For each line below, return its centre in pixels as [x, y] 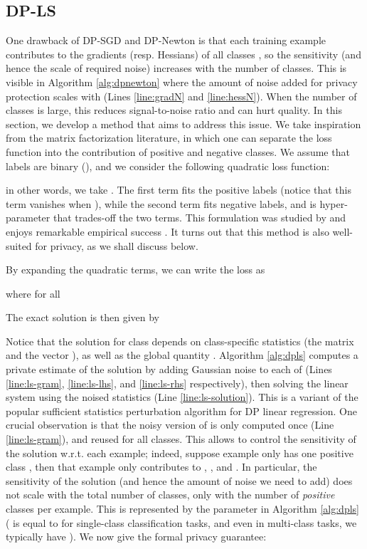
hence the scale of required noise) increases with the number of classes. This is [176, 68]
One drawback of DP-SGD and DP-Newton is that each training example [166, 40]
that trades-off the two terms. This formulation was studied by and [200, 218]
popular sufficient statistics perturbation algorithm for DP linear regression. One [181, 411]
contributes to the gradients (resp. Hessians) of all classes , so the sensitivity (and [183, 54]
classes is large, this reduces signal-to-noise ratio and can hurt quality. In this [174, 110]
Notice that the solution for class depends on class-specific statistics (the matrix [180, 341]
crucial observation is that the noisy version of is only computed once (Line [170, 425]
